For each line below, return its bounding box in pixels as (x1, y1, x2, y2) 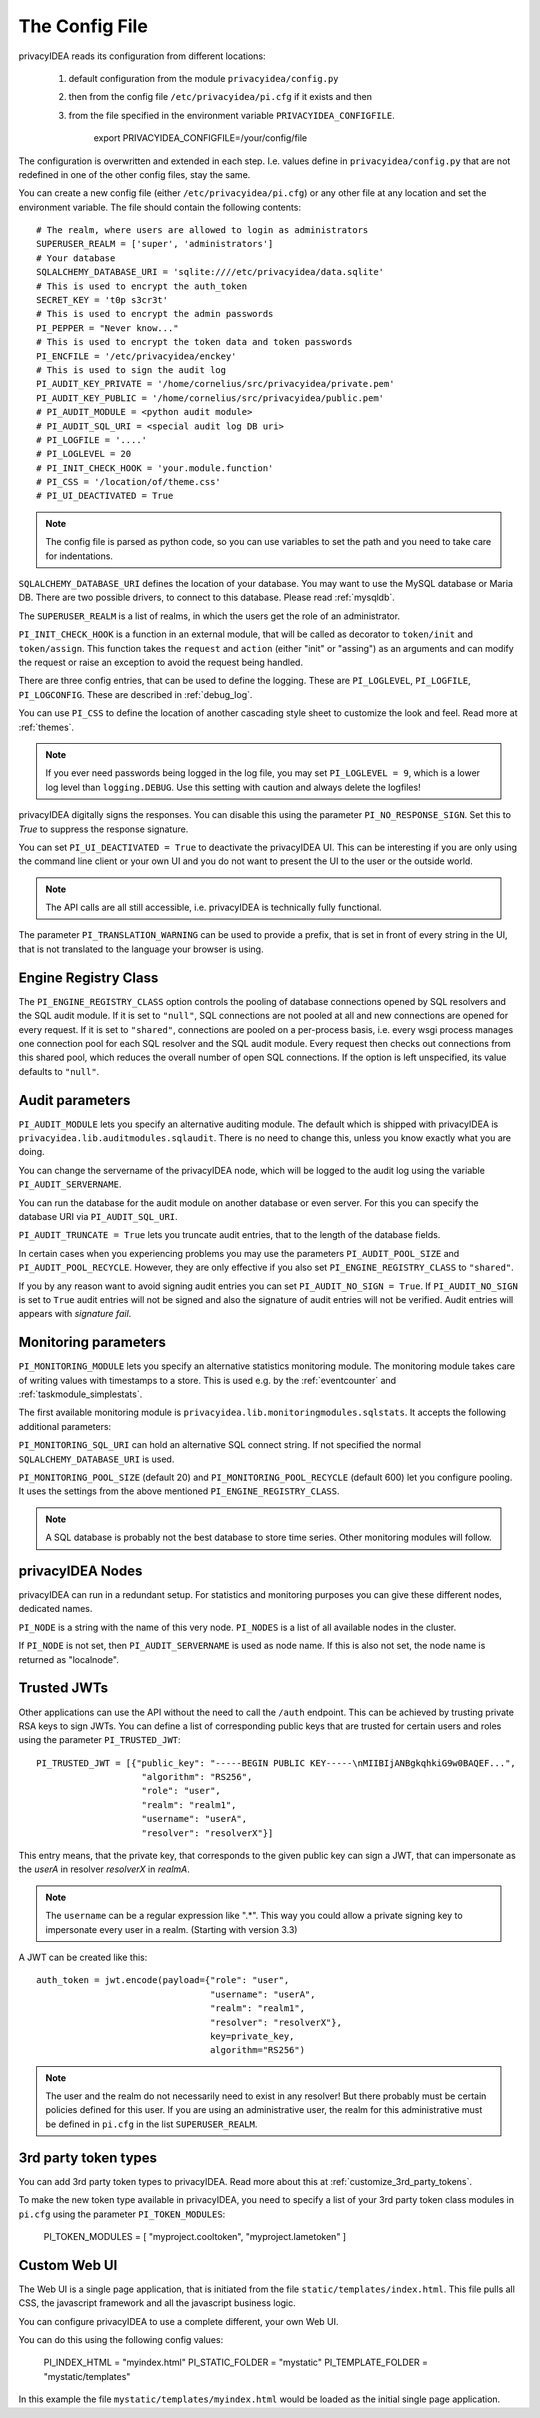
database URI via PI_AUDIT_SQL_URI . (18, 1210, 179, 1222)
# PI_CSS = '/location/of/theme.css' (36, 476, 222, 488)
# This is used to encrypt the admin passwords (36, 308, 274, 320)
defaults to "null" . (18, 1065, 100, 1077)
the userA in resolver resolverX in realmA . (18, 1863, 190, 1875)
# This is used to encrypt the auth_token (36, 280, 248, 292)
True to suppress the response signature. (18, 823, 189, 835)
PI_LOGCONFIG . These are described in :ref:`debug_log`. (18, 688, 253, 700)
